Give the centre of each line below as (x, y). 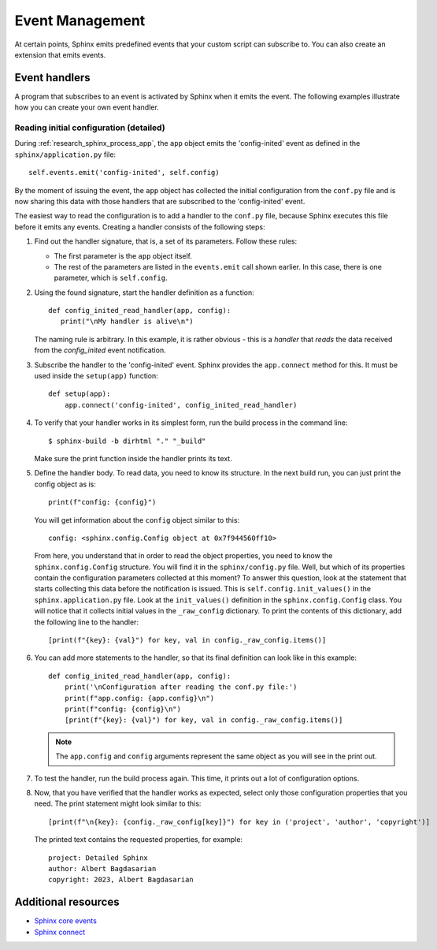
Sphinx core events (66, 921)
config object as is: (65, 484)
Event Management (80, 20)
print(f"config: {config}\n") (122, 709)
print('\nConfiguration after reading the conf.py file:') (181, 687)
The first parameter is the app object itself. (123, 255)
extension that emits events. (60, 54)
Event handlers (52, 78)
